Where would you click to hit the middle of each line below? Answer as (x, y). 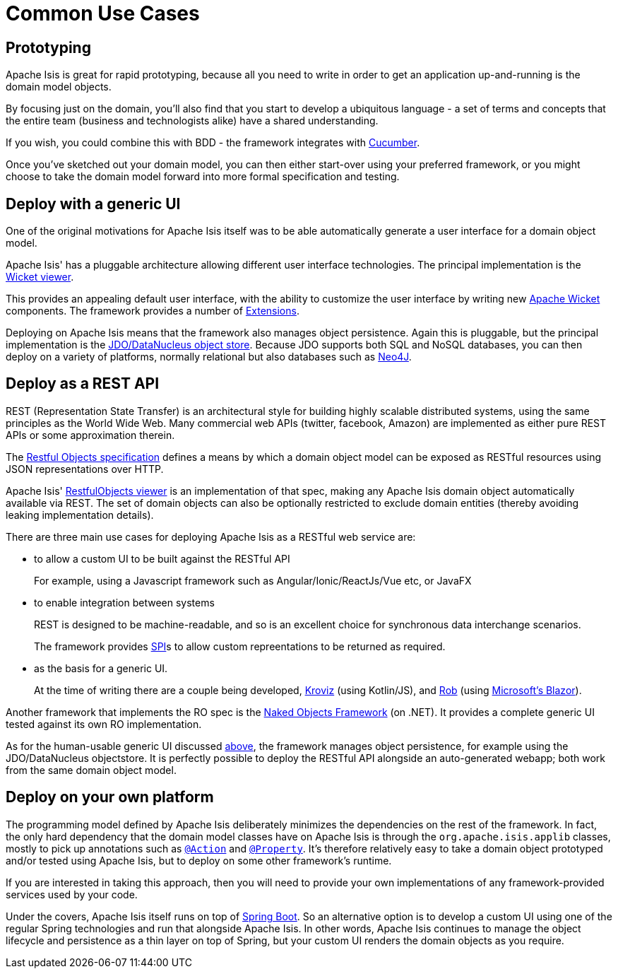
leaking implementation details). (80, 515)
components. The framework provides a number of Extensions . (153, 311)
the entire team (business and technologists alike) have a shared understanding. (192, 121)
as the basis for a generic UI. (101, 668)
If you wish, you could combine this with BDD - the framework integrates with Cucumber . (213, 143)
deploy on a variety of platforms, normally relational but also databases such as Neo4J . (209, 357)
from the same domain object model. (91, 770)
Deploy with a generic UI (93, 204)
